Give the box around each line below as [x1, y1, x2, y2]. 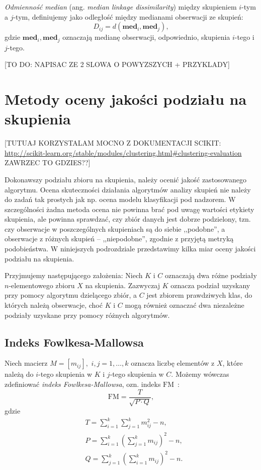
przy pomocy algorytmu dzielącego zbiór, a [5, 290, 137, 300]
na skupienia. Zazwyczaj [85, 280, 160, 290]
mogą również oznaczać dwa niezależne [125, 300, 244, 310]
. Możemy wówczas [171, 369, 229, 379]
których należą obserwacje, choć [5, 300, 103, 310]
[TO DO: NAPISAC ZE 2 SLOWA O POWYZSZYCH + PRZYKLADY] [5, 59, 230, 70]
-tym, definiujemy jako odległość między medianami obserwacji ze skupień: [13, 11, 243, 22]
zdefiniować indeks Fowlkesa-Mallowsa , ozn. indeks [5, 379, 161, 389]
